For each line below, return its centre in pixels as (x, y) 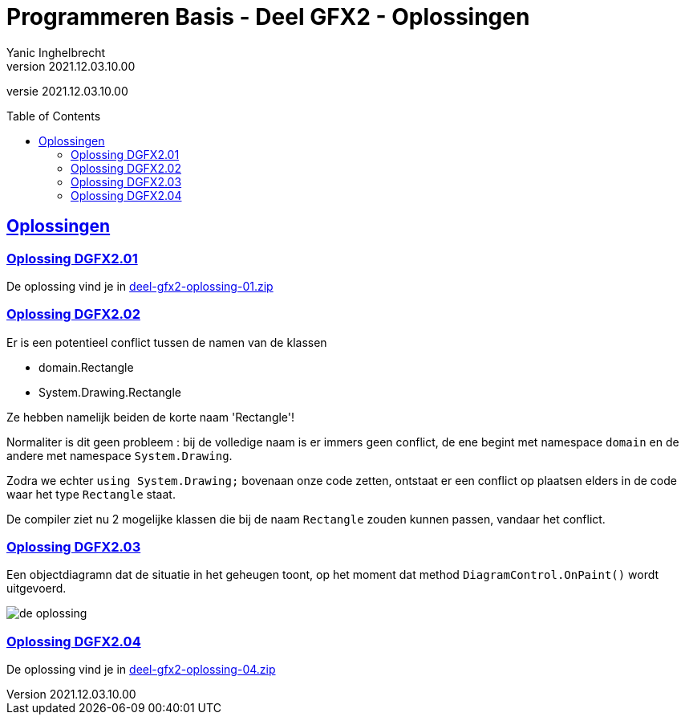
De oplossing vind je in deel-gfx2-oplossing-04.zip (141, 670)
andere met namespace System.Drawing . (120, 455)
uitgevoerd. (36, 589)
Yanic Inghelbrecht (56, 52)
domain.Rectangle (86, 367)
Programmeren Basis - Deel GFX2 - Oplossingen (268, 17)
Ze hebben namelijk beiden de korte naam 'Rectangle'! (151, 417)
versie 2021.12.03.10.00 (67, 91)
